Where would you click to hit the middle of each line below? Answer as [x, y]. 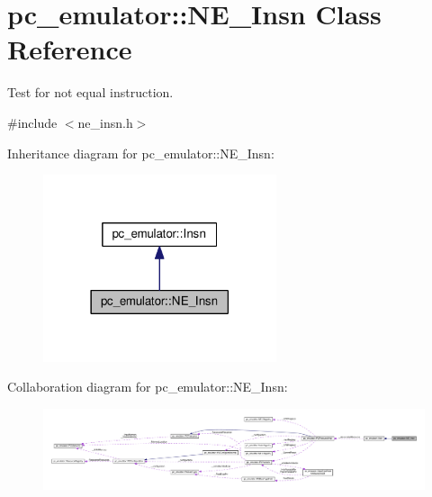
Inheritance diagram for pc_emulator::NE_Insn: [141, 153]
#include [32, 122]
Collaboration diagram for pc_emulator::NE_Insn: [148, 387]
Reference [70, 49]
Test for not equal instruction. [90, 92]
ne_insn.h [105, 122]
